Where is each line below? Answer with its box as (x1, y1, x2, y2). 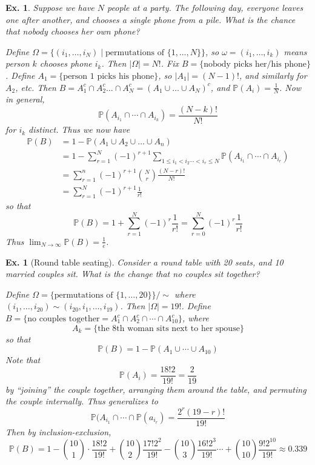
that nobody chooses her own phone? (5, 25, 140, 38)
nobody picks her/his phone (204, 60, 307, 69)
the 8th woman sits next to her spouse (98, 324, 240, 333)
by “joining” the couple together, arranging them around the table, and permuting (5, 383, 307, 395)
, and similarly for (239, 69, 307, 81)
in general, (5, 93, 45, 105)
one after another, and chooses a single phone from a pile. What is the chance (5, 13, 296, 25)
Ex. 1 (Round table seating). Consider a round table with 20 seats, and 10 (5, 255, 283, 268)
